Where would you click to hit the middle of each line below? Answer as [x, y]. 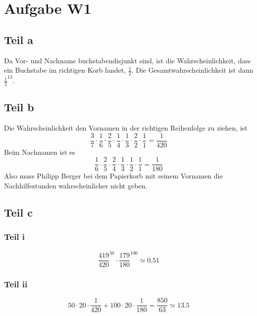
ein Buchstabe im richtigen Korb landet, [65, 70]
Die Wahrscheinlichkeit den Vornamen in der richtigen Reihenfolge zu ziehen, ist [126, 128]
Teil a [19, 39]
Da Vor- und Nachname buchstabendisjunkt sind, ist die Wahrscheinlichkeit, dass [128, 60]
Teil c [19, 212]
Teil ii [16, 284]
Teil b [19, 107]
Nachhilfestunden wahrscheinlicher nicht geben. [76, 185]
